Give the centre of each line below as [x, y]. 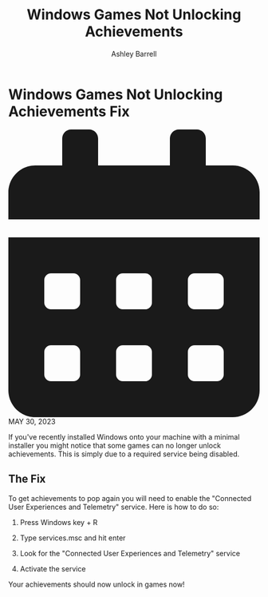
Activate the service [53, 568]
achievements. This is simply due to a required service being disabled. [124, 454]
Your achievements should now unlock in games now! [97, 584]
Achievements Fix [69, 111]
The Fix [27, 479]
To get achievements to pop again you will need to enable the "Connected [130, 498]
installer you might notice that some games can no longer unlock [115, 445]
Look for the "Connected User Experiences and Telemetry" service [130, 553]
